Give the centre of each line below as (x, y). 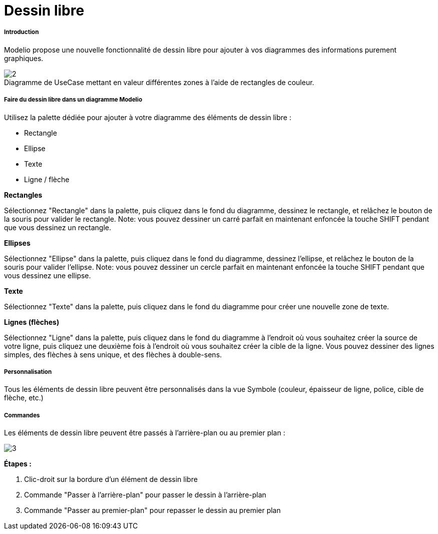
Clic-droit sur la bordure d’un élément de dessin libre (111, 479)
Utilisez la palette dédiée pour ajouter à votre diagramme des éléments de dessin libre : (148, 117)
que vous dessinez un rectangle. (58, 227)
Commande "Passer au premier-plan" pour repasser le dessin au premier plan (152, 510)
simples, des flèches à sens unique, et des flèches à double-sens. (113, 354)
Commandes (22, 415)
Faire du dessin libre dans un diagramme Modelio (73, 100)
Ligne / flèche (47, 179)
